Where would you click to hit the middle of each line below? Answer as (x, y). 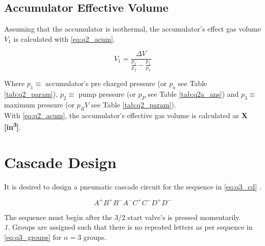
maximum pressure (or (39, 104)
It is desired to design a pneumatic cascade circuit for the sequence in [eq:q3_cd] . (133, 186)
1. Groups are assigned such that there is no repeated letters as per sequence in (128, 227)
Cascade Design (61, 162)
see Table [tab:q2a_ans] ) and (193, 94)
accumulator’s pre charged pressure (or (106, 83)
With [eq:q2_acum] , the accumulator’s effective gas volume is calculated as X (126, 115)
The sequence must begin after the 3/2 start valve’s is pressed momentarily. (123, 217)
